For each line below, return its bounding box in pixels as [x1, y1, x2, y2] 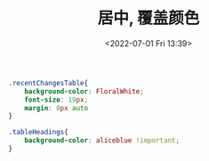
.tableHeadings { [8, 128, 68, 137]
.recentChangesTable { [8, 78, 89, 87]
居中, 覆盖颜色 [97, 8, 200, 28]
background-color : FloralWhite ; [24, 86, 144, 96]
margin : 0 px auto [24, 103, 89, 112]
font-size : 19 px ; [24, 95, 89, 104]
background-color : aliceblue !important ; [24, 136, 180, 145]
